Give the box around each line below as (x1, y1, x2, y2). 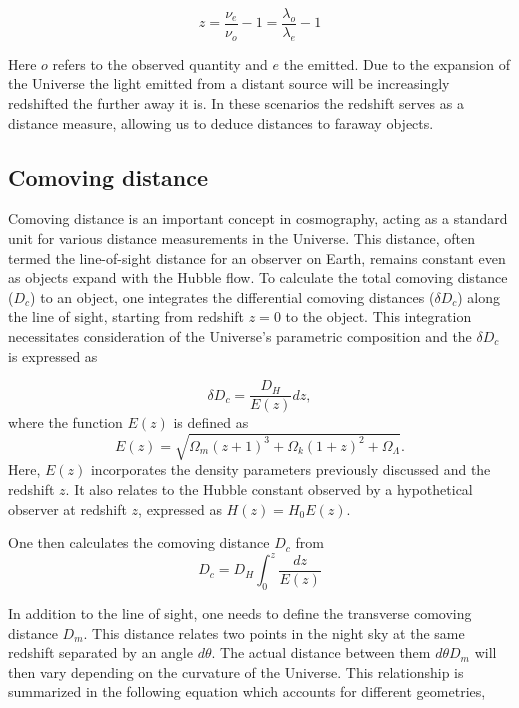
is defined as (173, 412, 249, 433)
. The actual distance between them (211, 642, 431, 663)
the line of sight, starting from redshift (8, 306, 245, 327)
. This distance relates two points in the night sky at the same (83, 622, 465, 643)
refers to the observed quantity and (52, 53, 268, 74)
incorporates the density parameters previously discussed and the (90, 459, 491, 480)
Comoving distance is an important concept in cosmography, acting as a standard (8, 208, 508, 229)
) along (457, 286, 501, 307)
